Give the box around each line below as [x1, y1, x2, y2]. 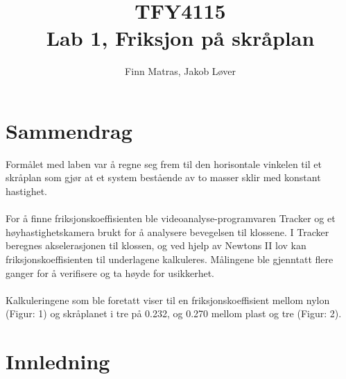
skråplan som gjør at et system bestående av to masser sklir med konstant [6, 170, 321, 185]
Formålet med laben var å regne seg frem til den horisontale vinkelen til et [6, 156, 322, 171]
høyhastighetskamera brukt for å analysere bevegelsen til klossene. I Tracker [6, 224, 329, 239]
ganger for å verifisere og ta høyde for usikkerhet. [6, 265, 214, 280]
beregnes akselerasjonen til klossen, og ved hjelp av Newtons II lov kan [6, 238, 306, 253]
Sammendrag [6, 116, 132, 144]
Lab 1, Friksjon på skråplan [46, 24, 315, 52]
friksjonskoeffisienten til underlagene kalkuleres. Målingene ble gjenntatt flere [6, 252, 334, 266]
